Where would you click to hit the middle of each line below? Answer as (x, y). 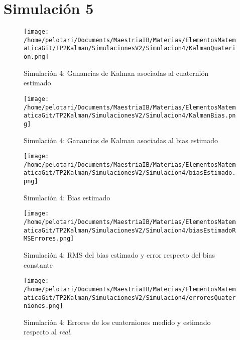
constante (38, 264)
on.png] (36, 57)
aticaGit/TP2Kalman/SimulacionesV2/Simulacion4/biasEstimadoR (130, 230)
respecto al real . (48, 332)
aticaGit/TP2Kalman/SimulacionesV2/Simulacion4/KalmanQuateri (130, 48)
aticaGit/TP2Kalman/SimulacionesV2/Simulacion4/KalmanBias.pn (130, 116)
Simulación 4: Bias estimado (67, 197)
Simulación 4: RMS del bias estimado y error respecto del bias (119, 255)
